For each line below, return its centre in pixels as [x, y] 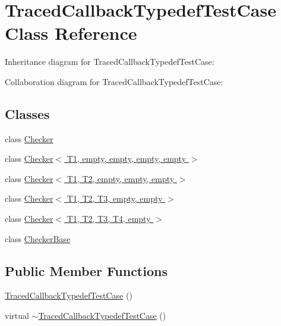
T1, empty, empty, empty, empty [127, 159]
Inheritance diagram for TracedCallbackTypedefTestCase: [110, 62]
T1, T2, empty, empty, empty [121, 178]
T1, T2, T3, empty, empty [115, 198]
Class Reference [71, 33]
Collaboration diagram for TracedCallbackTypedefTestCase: [114, 81]
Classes [27, 113]
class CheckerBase [38, 238]
